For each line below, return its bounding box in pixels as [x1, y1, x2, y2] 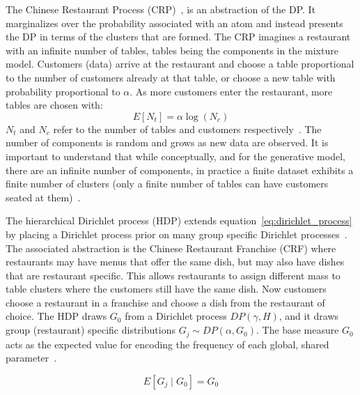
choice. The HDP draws [6, 309, 107, 323]
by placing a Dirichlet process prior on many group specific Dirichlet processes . [6, 226, 347, 241]
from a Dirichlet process [125, 309, 227, 323]
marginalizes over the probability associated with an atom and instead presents [6, 15, 343, 30]
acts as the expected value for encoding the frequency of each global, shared [6, 336, 329, 351]
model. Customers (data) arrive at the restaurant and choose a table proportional [6, 56, 354, 71]
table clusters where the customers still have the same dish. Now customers [6, 281, 327, 296]
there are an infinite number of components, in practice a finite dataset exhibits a [6, 162, 354, 177]
